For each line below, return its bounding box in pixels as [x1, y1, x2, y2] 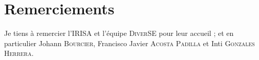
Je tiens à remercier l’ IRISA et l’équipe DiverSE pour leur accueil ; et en [4, 28, 234, 38]
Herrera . [4, 48, 34, 58]
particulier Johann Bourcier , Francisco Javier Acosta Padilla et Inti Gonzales [4, 37, 255, 48]
